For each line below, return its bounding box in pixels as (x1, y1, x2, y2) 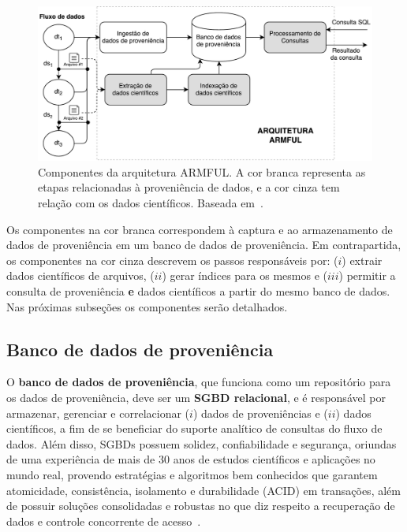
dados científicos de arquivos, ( (6, 267, 155, 284)
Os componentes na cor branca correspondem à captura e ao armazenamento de (6, 221, 393, 237)
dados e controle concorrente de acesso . (6, 512, 201, 529)
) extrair (342, 251, 383, 268)
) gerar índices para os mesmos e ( (162, 267, 327, 284)
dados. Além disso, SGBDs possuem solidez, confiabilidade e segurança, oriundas (6, 435, 397, 452)
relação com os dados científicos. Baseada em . (38, 195, 263, 211)
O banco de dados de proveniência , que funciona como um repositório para (6, 374, 391, 390)
